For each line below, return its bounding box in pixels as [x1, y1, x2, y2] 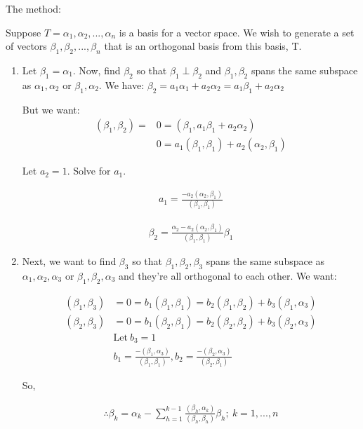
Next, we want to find [22, 254, 117, 268]
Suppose [6, 25, 41, 39]
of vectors [6, 39, 47, 53]
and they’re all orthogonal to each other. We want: [119, 268, 337, 282]
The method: [6, 1, 61, 15]
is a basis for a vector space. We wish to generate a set [119, 25, 355, 39]
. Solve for [67, 163, 111, 178]
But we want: [22, 102, 80, 116]
